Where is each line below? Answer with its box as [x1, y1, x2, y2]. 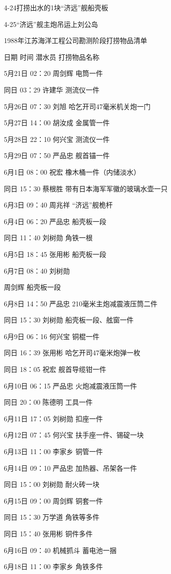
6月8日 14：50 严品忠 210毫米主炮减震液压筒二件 [4, 298, 157, 308]
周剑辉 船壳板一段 [4, 282, 61, 292]
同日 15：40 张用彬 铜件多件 [4, 528, 93, 538]
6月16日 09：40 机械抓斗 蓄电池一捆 [4, 545, 116, 555]
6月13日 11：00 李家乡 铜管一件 [4, 446, 103, 457]
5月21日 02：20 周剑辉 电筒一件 [4, 68, 103, 78]
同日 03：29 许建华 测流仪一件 [4, 84, 99, 94]
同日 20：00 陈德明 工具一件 [4, 397, 93, 407]
